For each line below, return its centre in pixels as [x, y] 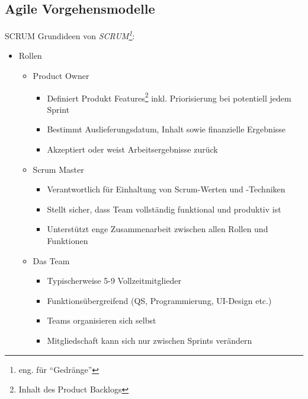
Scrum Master [58, 169]
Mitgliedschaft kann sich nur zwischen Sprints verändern [150, 341]
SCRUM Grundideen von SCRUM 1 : [70, 35]
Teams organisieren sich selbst [102, 320]
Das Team [51, 260]
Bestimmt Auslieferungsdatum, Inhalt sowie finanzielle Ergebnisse [166, 129]
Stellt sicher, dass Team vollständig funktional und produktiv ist [164, 209]
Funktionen [68, 241]
